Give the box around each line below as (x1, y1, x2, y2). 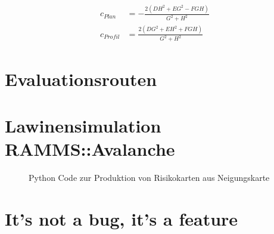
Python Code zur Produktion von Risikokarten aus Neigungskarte (29, 171, 270, 184)
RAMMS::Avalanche (5, 137, 175, 161)
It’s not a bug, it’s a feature (5, 206, 238, 230)
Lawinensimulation (5, 113, 161, 137)
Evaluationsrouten (5, 66, 157, 91)
